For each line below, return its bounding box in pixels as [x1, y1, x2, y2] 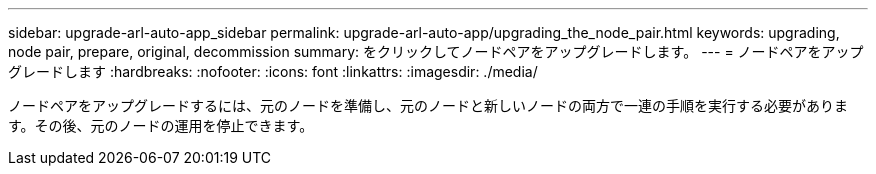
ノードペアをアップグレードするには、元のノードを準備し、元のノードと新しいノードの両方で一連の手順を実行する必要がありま [8, 97, 848, 114]
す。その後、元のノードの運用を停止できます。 [8, 117, 314, 134]
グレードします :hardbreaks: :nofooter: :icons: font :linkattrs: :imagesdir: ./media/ [8, 63, 538, 80]
